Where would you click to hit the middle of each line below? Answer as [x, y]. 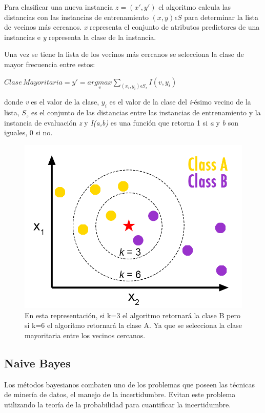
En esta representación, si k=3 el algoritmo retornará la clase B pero [132, 315]
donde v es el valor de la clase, [52, 102]
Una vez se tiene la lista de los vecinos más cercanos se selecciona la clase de [124, 54]
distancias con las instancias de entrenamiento [76, 17]
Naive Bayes [37, 363]
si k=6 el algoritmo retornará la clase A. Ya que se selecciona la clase [133, 325]
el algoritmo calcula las [195, 7]
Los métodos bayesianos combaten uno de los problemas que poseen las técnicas [129, 384]
